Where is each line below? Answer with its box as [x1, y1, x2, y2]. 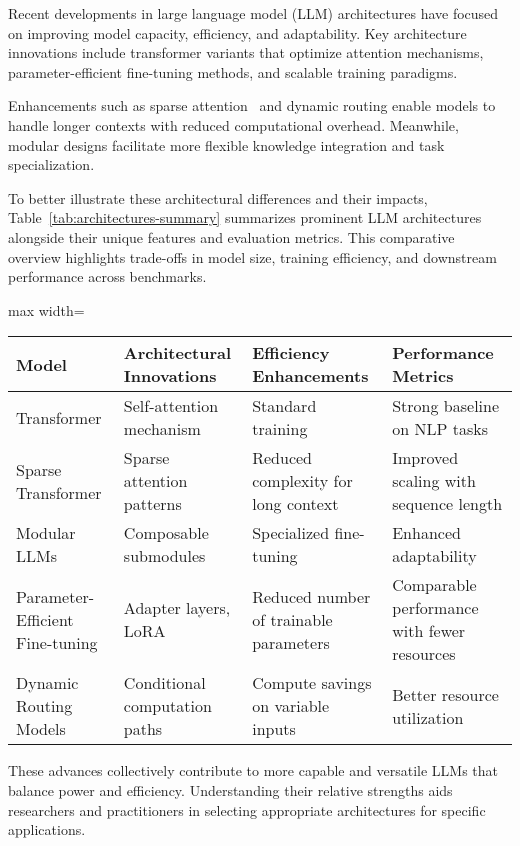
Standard [252, 394, 317, 418]
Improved [392, 446, 459, 470]
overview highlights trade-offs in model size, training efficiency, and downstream [8, 246, 497, 267]
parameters [252, 630, 330, 654]
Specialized [252, 521, 330, 545]
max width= [8, 299, 85, 320]
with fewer [392, 619, 466, 643]
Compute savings [252, 671, 372, 695]
